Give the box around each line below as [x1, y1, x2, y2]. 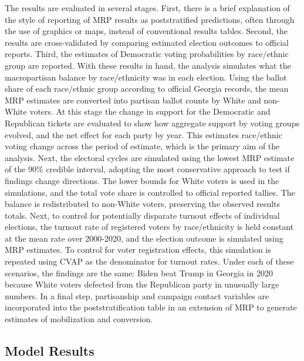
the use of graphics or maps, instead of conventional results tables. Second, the [5, 25, 288, 37]
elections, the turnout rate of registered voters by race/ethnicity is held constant [5, 220, 294, 233]
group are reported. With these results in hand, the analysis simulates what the [5, 59, 291, 71]
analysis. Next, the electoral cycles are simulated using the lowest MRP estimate [5, 151, 295, 163]
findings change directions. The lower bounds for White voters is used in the [5, 174, 279, 186]
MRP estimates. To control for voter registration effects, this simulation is [5, 243, 271, 256]
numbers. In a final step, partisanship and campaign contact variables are [5, 289, 269, 302]
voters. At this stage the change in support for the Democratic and [29, 105, 271, 118]
